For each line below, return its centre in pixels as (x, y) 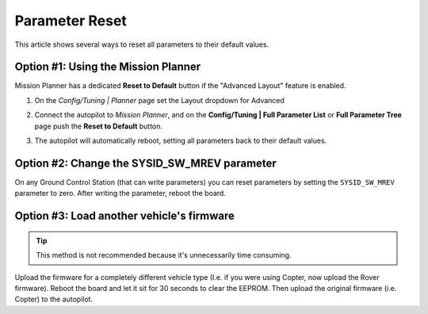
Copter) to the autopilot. (54, 299)
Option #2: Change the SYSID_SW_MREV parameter (145, 163)
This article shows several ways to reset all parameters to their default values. (142, 44)
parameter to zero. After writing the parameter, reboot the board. (120, 193)
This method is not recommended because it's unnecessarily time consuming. (164, 255)
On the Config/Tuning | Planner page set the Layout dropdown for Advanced (160, 100)
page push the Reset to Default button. (98, 126)
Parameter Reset (71, 21)
